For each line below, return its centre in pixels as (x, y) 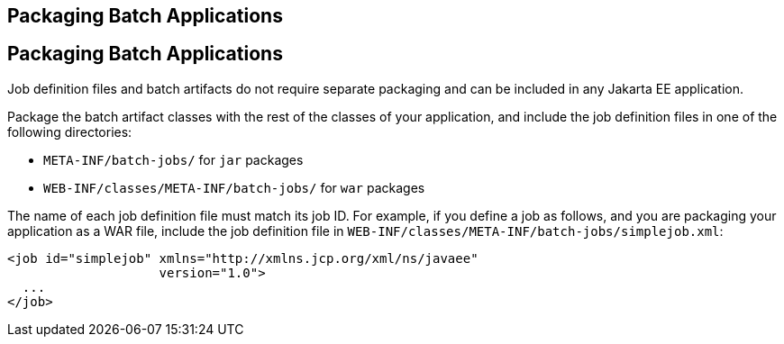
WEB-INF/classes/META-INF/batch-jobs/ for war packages (234, 187)
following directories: (70, 131)
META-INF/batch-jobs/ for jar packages (173, 159)
